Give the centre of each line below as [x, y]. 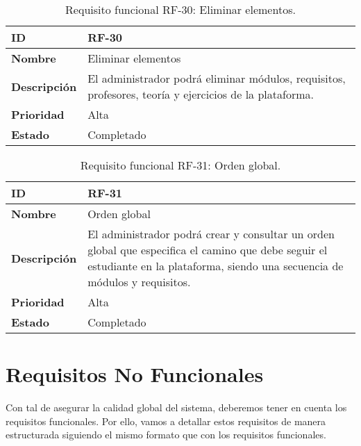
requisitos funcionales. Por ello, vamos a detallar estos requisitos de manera [166, 421]
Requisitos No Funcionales [135, 374]
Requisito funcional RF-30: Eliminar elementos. [180, 9]
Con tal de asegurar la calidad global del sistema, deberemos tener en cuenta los [176, 407]
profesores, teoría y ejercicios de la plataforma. [201, 94]
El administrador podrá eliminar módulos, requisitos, [217, 78]
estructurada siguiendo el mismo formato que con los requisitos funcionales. [166, 435]
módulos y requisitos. [139, 282]
